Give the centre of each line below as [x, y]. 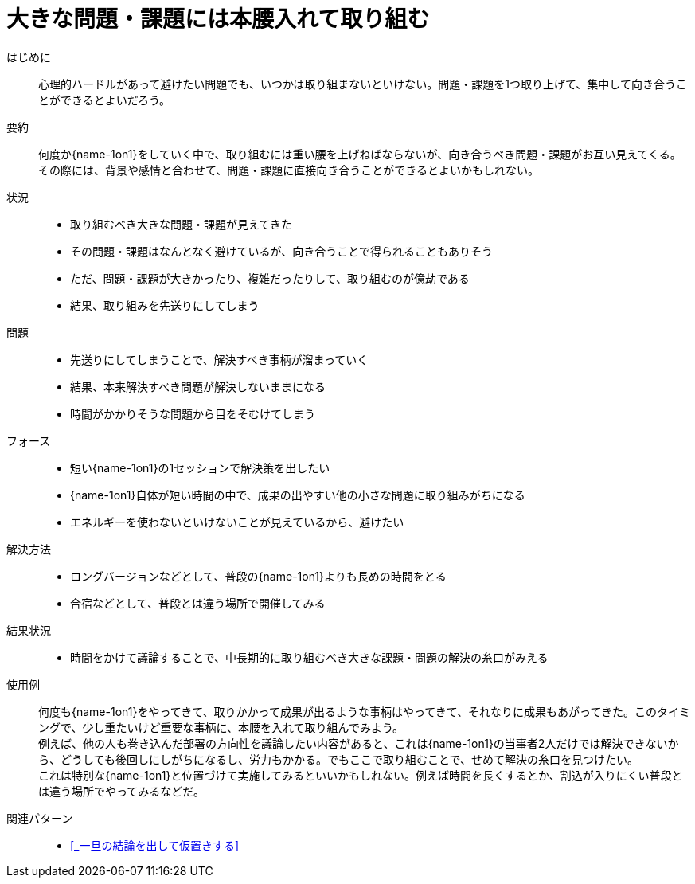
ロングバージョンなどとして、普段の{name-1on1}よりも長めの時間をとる [258, 576]
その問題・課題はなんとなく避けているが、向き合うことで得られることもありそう [281, 251]
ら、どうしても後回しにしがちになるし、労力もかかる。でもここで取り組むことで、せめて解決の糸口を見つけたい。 [338, 759]
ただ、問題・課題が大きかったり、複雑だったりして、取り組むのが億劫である [270, 278]
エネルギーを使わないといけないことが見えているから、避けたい [237, 522]
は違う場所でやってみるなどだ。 [121, 791]
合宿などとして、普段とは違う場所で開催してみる [198, 603]
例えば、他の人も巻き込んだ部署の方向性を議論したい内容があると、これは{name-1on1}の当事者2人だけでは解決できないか [359, 743]
